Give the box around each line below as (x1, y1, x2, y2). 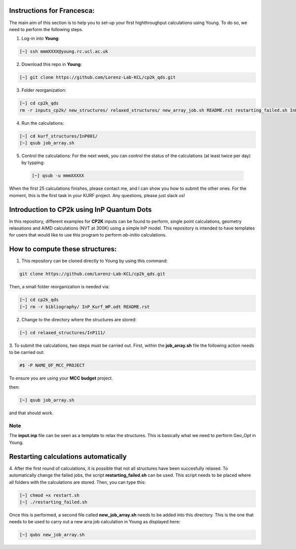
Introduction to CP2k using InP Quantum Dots (9, 205, 152, 214)
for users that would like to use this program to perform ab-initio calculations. (9, 232, 167, 238)
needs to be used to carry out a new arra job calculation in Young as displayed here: (9, 519, 181, 525)
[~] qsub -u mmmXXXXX (32, 173, 84, 178)
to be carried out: (9, 349, 44, 355)
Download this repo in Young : (21, 62, 82, 68)
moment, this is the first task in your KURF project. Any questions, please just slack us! (9, 192, 185, 198)
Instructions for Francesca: (9, 6, 95, 15)
